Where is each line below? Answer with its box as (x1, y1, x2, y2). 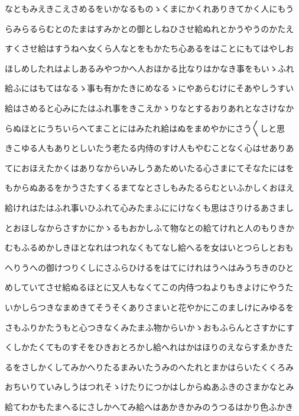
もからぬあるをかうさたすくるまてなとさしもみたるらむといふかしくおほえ (5, 181, 294, 194)
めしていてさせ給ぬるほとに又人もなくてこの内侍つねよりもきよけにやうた (5, 281, 294, 293)
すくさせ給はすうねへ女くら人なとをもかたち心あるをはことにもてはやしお (5, 42, 294, 55)
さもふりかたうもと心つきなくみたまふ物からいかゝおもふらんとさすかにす (5, 321, 294, 333)
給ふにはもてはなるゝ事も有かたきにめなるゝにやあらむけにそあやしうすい (5, 82, 294, 94)
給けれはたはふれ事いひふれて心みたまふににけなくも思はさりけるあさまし (5, 201, 294, 213)
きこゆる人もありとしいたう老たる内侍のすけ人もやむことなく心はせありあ (5, 142, 294, 154)
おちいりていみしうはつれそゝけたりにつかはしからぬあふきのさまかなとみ (5, 380, 294, 393)
